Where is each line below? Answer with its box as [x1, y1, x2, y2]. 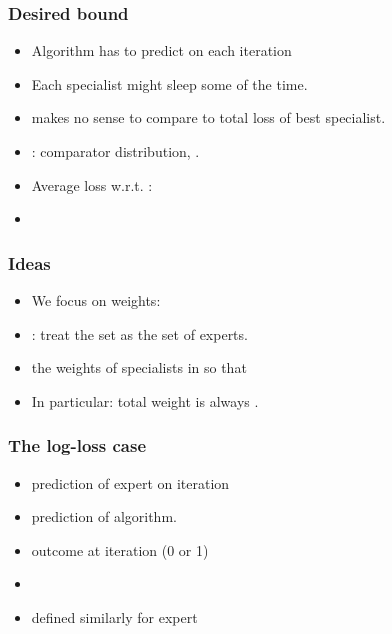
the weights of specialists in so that [31, 357, 247, 378]
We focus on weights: [31, 290, 161, 310]
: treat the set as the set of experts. [31, 323, 248, 344]
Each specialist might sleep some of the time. [31, 73, 308, 94]
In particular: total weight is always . [31, 390, 259, 411]
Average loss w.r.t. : [31, 174, 153, 195]
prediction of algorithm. [31, 506, 177, 527]
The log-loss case [8, 433, 147, 458]
